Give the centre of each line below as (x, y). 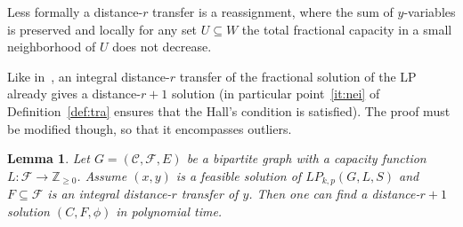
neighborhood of (52, 47)
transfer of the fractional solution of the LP (298, 76)
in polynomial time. (169, 211)
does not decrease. (162, 47)
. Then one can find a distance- (334, 194)
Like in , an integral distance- (89, 76)
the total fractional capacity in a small (347, 29)
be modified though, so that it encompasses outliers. (150, 128)
